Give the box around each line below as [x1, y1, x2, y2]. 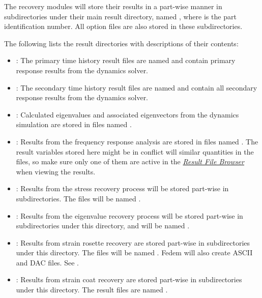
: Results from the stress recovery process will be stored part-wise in [16, 183, 229, 194]
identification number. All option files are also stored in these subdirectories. [4, 21, 243, 32]
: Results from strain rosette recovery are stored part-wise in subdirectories [16, 237, 250, 248]
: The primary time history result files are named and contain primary [16, 55, 236, 66]
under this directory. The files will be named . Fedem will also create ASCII [16, 247, 253, 258]
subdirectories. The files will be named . [16, 193, 141, 203]
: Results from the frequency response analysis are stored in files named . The [16, 136, 258, 146]
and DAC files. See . [16, 257, 79, 267]
